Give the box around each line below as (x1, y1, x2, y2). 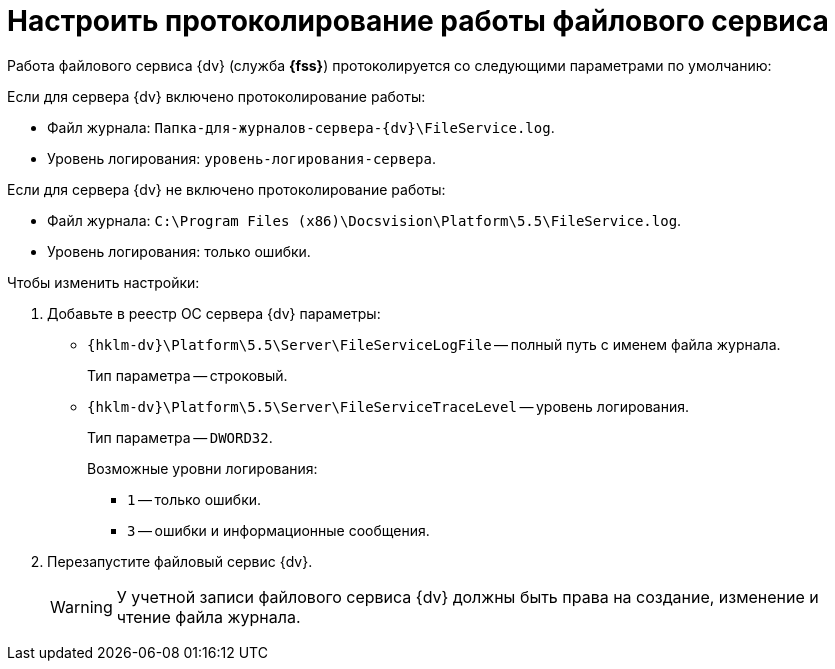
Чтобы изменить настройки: (7, 273, 200, 291)
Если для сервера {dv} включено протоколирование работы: (7, 87, 426, 105)
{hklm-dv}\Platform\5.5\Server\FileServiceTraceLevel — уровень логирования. (87, 397, 689, 415)
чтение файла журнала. (116, 606, 301, 627)
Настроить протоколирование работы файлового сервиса (7, 4, 829, 38)
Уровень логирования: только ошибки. (47, 242, 311, 260)
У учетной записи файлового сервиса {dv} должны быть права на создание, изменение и (116, 586, 819, 607)
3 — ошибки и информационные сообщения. (127, 521, 430, 539)
